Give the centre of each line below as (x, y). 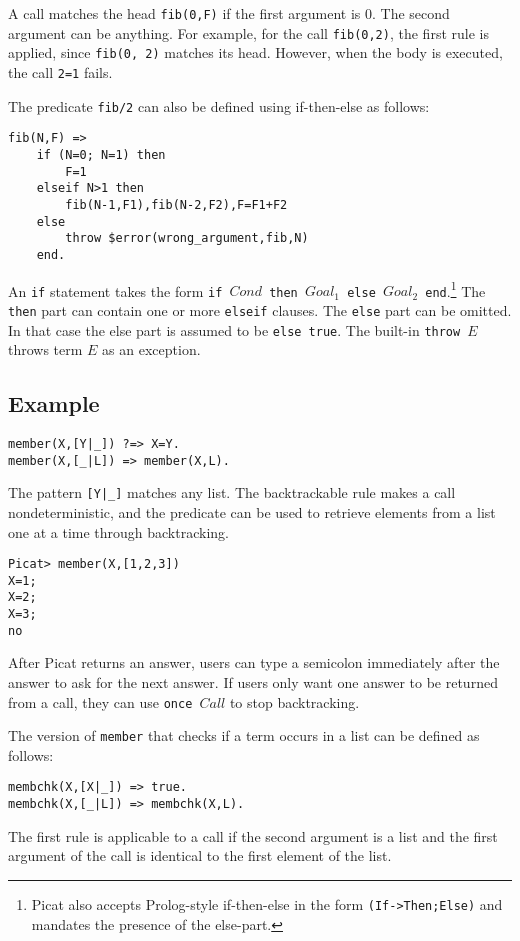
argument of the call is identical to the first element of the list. (200, 855)
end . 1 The (455, 289)
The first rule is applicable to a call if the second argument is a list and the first (253, 835)
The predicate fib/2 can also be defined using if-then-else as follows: (219, 105)
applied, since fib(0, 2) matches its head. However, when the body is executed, (255, 52)
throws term (45, 349)
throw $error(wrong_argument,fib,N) (187, 238)
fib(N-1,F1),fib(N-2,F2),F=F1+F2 (176, 204)
